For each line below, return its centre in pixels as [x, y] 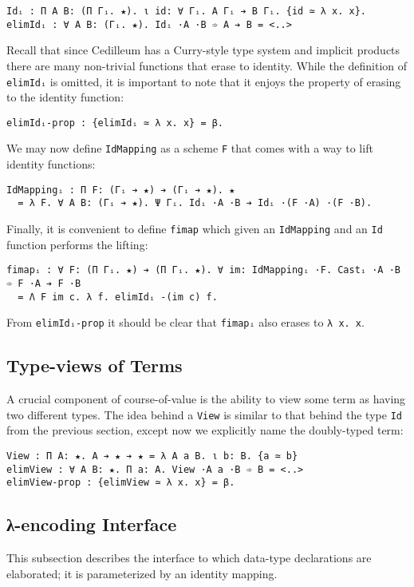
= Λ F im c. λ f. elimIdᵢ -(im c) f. [118, 297]
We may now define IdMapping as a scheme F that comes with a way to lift [190, 148]
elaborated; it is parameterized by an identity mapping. [142, 573]
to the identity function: [65, 97]
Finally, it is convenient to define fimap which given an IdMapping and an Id [195, 228]
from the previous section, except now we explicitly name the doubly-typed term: [205, 430]
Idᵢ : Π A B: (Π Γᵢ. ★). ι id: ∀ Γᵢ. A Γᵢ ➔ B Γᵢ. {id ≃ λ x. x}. [187, 11]
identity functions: [51, 164]
